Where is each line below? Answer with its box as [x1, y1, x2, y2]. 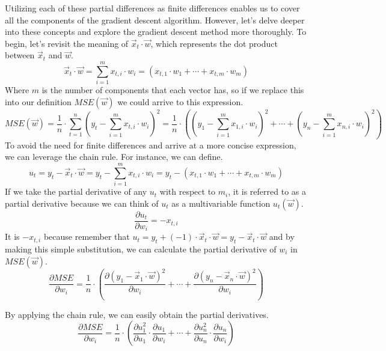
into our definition [5, 95, 72, 108]
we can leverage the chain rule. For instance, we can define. [5, 150, 223, 163]
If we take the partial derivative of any [5, 185, 147, 198]
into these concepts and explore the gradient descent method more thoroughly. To [5, 25, 307, 38]
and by [269, 230, 295, 243]
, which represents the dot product [150, 37, 278, 49]
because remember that [43, 230, 130, 243]
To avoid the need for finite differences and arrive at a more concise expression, [5, 138, 296, 151]
